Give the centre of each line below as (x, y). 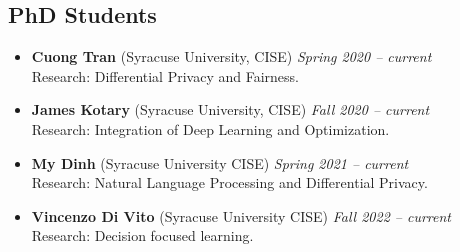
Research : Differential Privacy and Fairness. (165, 75)
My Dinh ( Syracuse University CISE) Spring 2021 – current (220, 162)
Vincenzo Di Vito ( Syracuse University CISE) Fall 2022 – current (241, 215)
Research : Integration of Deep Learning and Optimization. (210, 128)
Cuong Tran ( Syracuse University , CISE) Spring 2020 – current (231, 56)
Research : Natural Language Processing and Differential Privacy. (229, 182)
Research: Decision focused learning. (142, 235)
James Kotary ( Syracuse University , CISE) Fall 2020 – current (230, 109)
